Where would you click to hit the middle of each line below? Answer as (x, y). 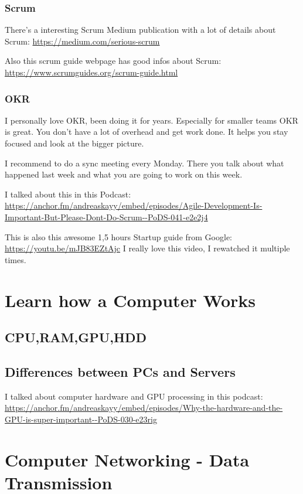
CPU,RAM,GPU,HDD (76, 337)
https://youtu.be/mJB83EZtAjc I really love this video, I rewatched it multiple (147, 248)
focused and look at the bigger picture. (74, 143)
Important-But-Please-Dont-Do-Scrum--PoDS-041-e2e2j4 (106, 217)
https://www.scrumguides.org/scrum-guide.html (91, 72)
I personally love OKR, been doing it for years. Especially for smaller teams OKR (151, 120)
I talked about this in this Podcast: (68, 194)
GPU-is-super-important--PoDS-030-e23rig (81, 419)
